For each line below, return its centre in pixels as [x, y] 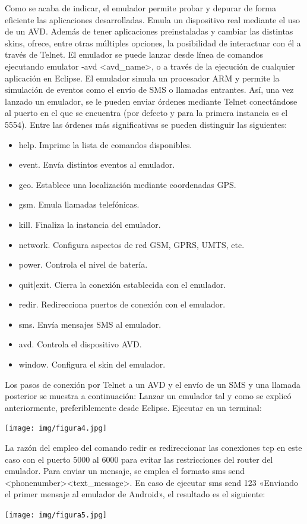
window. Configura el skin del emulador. [92, 364]
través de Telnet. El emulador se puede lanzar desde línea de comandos [134, 54]
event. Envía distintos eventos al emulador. [97, 164]
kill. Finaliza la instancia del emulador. [90, 224]
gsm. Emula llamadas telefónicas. [79, 204]
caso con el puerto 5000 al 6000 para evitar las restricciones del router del [139, 459]
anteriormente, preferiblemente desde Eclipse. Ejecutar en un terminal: [133, 407]
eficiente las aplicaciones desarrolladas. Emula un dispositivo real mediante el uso [153, 19]
